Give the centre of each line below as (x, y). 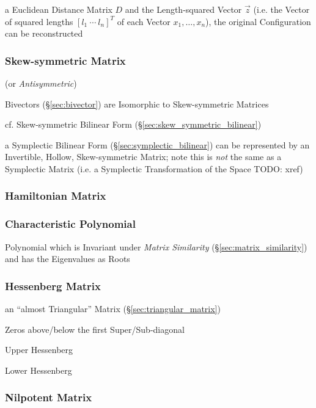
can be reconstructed (44, 33)
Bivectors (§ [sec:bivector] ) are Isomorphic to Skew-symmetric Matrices (137, 104)
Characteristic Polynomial (70, 224)
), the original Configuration (258, 21)
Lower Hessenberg (39, 370)
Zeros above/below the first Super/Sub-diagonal (95, 329)
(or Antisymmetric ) (41, 83)
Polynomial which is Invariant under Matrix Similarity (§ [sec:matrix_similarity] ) (156, 246)
